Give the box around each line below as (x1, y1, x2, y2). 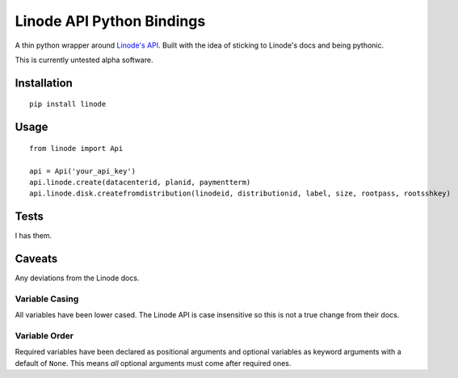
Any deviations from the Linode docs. (15, 273, 140, 283)
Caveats (15, 252, 58, 266)
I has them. (15, 231, 53, 241)
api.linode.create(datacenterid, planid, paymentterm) (29, 178, 251, 187)
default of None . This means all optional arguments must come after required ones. (15, 358, 292, 367)
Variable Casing (15, 293, 79, 304)
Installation (15, 76, 73, 90)
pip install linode (29, 99, 107, 109)
